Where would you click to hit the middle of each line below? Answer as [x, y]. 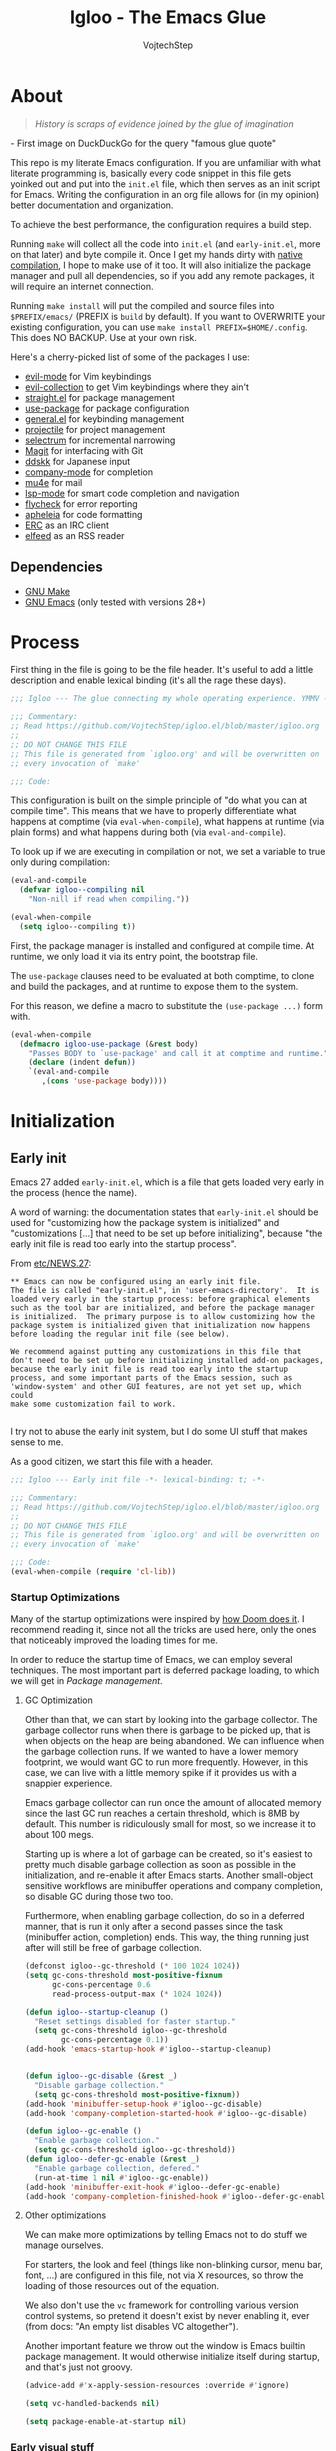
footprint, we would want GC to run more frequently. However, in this [166, 1762]
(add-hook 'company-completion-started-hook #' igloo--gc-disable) [166, 2113]
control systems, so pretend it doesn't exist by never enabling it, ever [167, 2316]
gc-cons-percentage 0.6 [101, 1984]
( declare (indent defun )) [82, 1062]
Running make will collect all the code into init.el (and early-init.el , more [165, 243]
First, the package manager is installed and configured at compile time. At [162, 945]
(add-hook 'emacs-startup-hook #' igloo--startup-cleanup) [148, 2049]
